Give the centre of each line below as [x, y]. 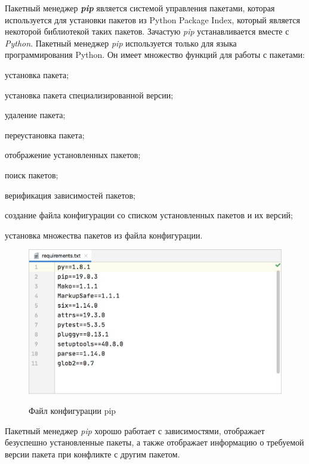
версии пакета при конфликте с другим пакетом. [92, 454]
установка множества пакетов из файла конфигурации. [104, 235]
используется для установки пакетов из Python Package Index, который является [152, 19]
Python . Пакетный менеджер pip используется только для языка [121, 43]
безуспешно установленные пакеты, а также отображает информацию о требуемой [154, 442]
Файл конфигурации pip [72, 411]
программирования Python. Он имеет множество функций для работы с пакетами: [155, 55]
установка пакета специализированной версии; [89, 95]
